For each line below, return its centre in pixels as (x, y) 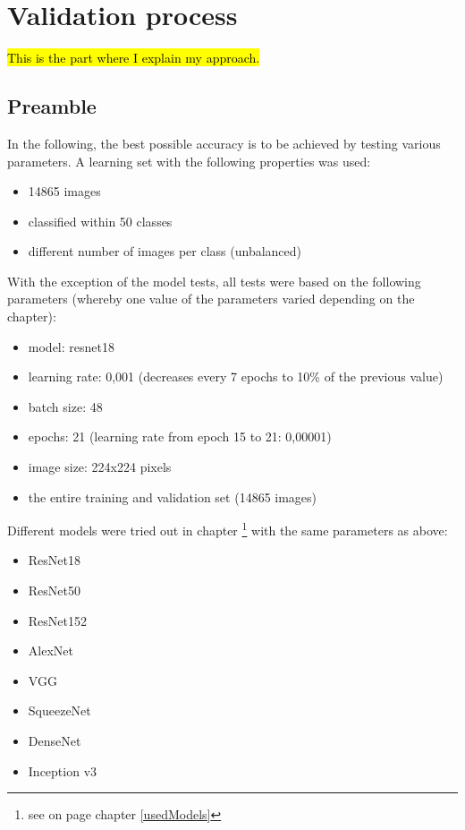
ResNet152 (57, 620)
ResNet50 (54, 590)
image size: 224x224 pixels (100, 467)
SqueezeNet (59, 710)
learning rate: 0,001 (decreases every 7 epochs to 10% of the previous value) (236, 376)
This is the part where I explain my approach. (134, 58)
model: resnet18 (71, 346)
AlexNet (51, 650)
